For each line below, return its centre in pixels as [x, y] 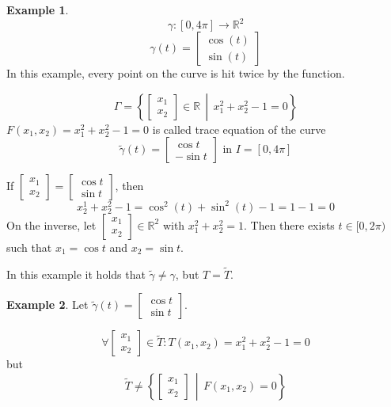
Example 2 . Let [47, 304]
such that [29, 247]
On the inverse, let [51, 224]
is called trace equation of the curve [239, 129]
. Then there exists [289, 224]
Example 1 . [38, 10]
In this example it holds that [76, 274]
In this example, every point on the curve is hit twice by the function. [176, 73]
